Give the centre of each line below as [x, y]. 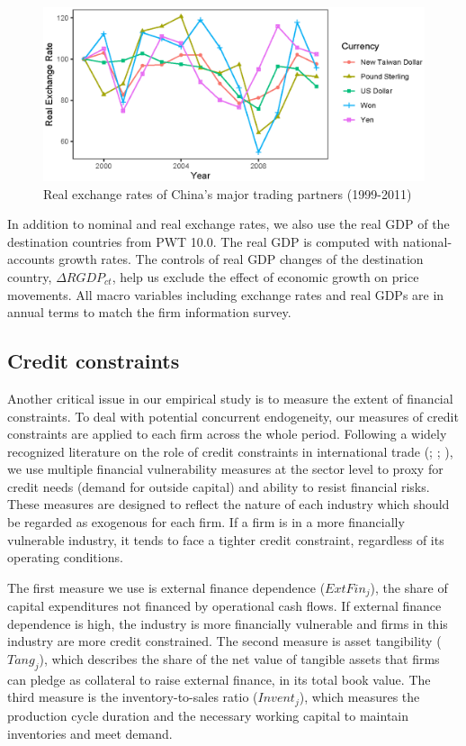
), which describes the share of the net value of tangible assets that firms [239, 659]
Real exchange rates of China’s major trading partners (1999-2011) [228, 193]
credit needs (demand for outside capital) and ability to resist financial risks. [219, 486]
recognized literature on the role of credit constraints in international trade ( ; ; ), [230, 451]
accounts [31, 259]
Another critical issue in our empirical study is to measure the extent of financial [230, 398]
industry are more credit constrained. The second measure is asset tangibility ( [224, 641]
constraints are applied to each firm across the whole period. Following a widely [227, 434]
